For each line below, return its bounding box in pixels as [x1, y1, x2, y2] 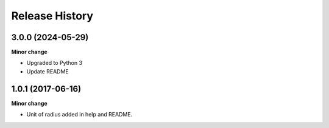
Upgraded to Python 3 [26, 59, 82, 67]
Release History [11, 9, 94, 22]
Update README [26, 67, 69, 75]
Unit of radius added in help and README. [26, 111, 133, 118]
